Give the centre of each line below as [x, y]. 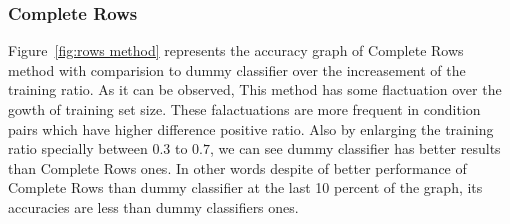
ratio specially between [78, 148]
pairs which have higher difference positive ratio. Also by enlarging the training [251, 128]
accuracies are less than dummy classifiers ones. [153, 206]
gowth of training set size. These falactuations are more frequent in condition [244, 109]
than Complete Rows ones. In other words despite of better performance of [237, 167]
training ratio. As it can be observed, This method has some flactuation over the [255, 89]
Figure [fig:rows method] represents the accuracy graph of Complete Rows [236, 50]
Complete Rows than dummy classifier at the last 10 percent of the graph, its [245, 187]
